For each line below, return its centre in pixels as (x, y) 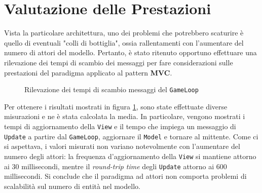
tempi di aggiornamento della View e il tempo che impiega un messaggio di (120, 126)
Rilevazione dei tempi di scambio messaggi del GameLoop (111, 89)
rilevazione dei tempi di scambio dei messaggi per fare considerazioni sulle (119, 62)
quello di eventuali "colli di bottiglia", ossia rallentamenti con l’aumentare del (124, 42)
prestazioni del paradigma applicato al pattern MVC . (88, 72)
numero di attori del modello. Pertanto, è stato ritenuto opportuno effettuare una (130, 52)
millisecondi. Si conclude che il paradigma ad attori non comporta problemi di (125, 176)
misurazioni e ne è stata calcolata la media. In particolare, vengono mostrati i (125, 116)
